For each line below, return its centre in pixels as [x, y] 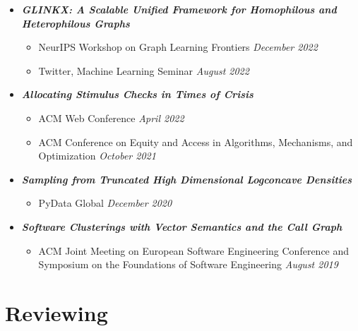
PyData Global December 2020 [105, 203]
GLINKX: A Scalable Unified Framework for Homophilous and [179, 9]
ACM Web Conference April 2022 [111, 118]
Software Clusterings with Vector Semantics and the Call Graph [182, 226]
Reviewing [56, 312]
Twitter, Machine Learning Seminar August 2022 [144, 70]
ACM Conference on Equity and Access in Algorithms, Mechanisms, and [196, 142]
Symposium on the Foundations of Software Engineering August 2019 [188, 264]
